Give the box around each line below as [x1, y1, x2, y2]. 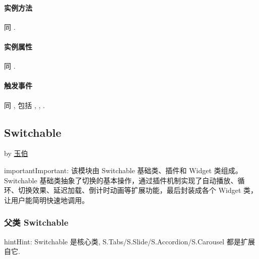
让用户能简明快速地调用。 [4, 194, 89, 205]
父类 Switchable [4, 216, 69, 229]
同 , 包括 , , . [4, 99, 45, 110]
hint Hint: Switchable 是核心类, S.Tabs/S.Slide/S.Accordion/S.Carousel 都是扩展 [4, 236, 255, 246]
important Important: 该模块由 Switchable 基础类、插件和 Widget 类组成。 [4, 165, 242, 175]
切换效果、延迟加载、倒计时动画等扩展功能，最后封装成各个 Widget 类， [18, 185, 258, 195]
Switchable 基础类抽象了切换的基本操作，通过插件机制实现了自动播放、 [4, 175, 238, 185]
